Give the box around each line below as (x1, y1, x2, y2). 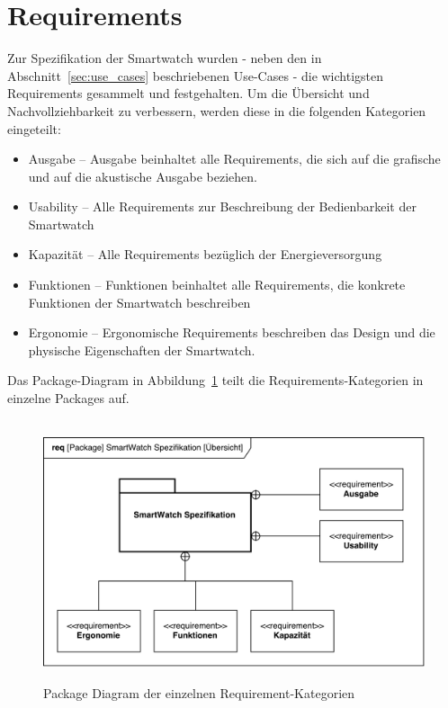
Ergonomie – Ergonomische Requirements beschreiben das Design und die (28, 323, 435, 342)
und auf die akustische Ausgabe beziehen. (28, 166, 257, 185)
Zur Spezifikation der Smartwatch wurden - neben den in (7, 49, 322, 67)
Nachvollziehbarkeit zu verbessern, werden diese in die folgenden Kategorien (7, 101, 426, 120)
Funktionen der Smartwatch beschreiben (28, 292, 251, 311)
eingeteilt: (7, 119, 61, 138)
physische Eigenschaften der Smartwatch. (28, 340, 255, 359)
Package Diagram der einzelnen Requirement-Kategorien (43, 683, 355, 702)
